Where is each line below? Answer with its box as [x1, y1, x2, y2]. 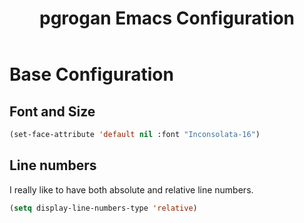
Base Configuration [9, 63, 174, 86]
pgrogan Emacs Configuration [39, 7, 295, 30]
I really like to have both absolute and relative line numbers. [9, 183, 254, 196]
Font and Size [9, 103, 96, 120]
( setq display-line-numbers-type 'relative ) [9, 203, 198, 213]
